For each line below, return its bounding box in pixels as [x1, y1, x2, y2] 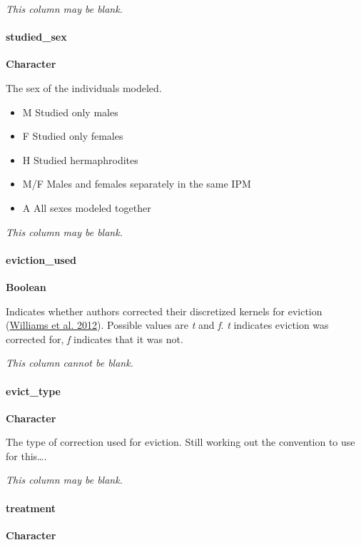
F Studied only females [22, 128, 123, 143]
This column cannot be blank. [6, 355, 133, 370]
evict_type [6, 383, 61, 398]
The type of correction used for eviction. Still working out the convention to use [6, 434, 355, 449]
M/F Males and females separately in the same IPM [22, 176, 251, 191]
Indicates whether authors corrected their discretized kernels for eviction [6, 303, 322, 318]
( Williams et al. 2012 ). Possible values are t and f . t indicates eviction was [6, 317, 329, 332]
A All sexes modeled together [22, 200, 151, 215]
